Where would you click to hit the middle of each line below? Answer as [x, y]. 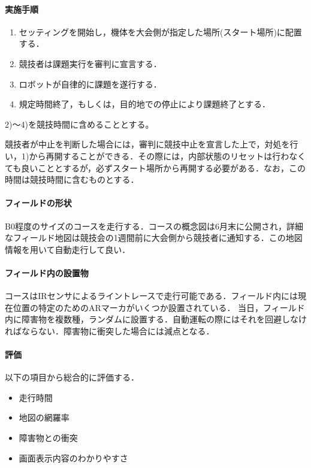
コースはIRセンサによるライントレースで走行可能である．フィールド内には [152, 296]
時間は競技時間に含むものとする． [72, 179]
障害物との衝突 [48, 438]
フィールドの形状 [38, 203]
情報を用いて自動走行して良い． [68, 249]
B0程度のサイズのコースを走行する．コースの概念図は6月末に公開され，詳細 [154, 226]
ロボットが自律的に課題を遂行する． [90, 84]
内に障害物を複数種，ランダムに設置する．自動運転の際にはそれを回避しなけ [156, 319]
